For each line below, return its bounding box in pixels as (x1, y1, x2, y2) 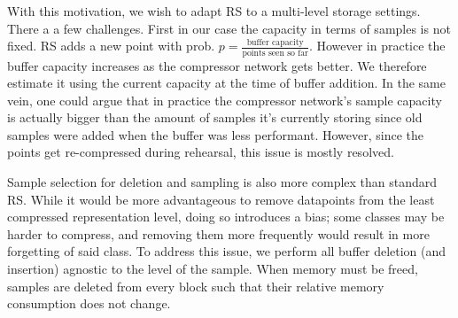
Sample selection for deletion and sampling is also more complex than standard (7, 173, 438, 191)
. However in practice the (308, 36, 446, 55)
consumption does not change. (7, 294, 171, 313)
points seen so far (242, 48, 308, 58)
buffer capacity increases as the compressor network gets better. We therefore (7, 56, 427, 74)
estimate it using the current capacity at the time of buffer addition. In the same (7, 74, 446, 92)
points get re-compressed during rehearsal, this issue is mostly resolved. (7, 143, 394, 161)
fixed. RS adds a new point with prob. (7, 36, 215, 55)
